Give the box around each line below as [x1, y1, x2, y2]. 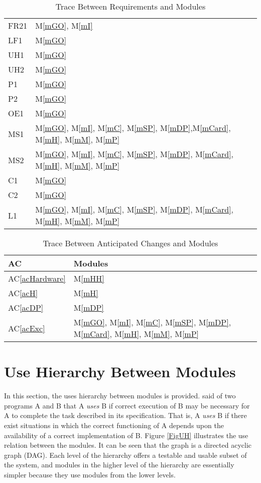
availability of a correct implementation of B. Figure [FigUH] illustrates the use [4, 430, 248, 440]
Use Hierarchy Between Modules [4, 361, 236, 382]
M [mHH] [73, 272, 104, 284]
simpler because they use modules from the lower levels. [4, 469, 176, 479]
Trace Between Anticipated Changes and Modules [43, 237, 218, 249]
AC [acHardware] [8, 272, 66, 284]
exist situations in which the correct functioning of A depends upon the [4, 420, 224, 430]
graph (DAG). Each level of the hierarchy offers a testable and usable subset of [4, 449, 247, 460]
